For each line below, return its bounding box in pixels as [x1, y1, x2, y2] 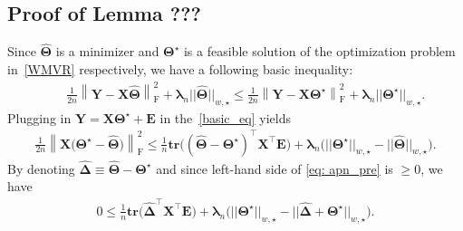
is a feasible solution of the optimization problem [183, 42, 456, 61]
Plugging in [7, 108, 72, 127]
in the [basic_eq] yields [159, 108, 291, 127]
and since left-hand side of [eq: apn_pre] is [156, 159, 393, 178]
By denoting [7, 159, 75, 178]
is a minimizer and [55, 42, 159, 61]
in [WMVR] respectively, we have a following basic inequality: [7, 60, 353, 79]
